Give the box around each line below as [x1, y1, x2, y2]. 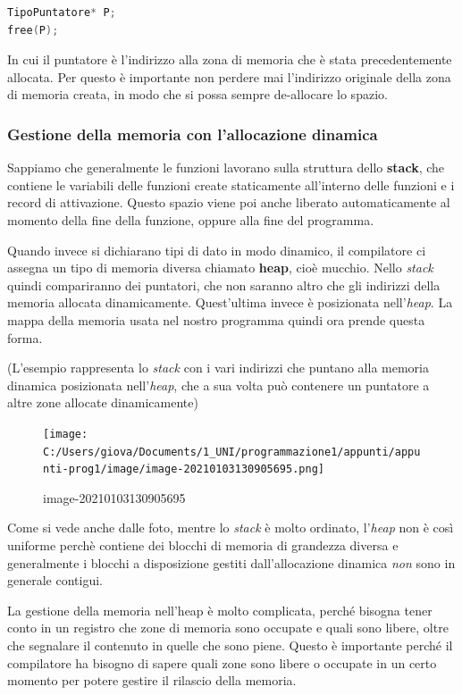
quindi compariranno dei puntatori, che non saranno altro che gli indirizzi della [7, 275, 441, 294]
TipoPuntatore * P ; [7, 6, 116, 19]
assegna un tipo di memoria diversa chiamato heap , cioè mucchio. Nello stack [7, 258, 433, 277]
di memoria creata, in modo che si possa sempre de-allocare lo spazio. [7, 85, 388, 104]
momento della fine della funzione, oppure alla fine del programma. [7, 210, 374, 229]
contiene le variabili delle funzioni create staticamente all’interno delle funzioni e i [7, 175, 455, 194]
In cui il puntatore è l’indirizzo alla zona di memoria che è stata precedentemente [7, 50, 452, 69]
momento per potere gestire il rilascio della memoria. [7, 671, 297, 690]
